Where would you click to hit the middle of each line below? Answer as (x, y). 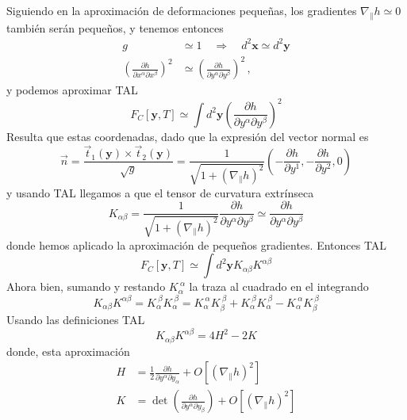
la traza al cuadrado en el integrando (279, 286)
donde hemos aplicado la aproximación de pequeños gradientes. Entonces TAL (197, 244)
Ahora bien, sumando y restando (86, 286)
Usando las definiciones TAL (76, 320)
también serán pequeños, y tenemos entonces (115, 27)
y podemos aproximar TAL (72, 90)
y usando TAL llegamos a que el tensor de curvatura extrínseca (160, 192)
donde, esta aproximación (68, 351)
